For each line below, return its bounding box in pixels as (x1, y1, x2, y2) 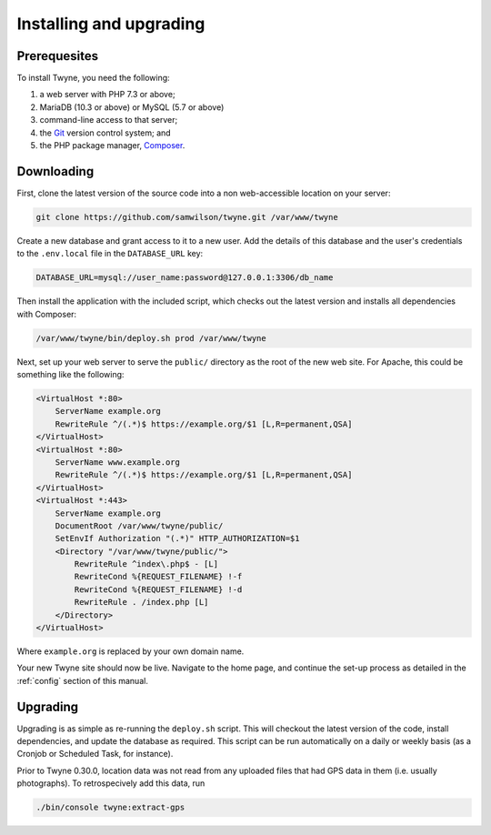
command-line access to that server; (39, 115, 178, 126)
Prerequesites (16, 48, 99, 64)
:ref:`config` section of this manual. (16, 675, 149, 686)
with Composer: (16, 308, 77, 319)
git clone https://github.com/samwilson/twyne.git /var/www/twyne (35, 212, 338, 222)
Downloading (16, 164, 95, 179)
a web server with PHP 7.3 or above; (39, 89, 176, 100)
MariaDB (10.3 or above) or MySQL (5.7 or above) (39, 101, 225, 113)
